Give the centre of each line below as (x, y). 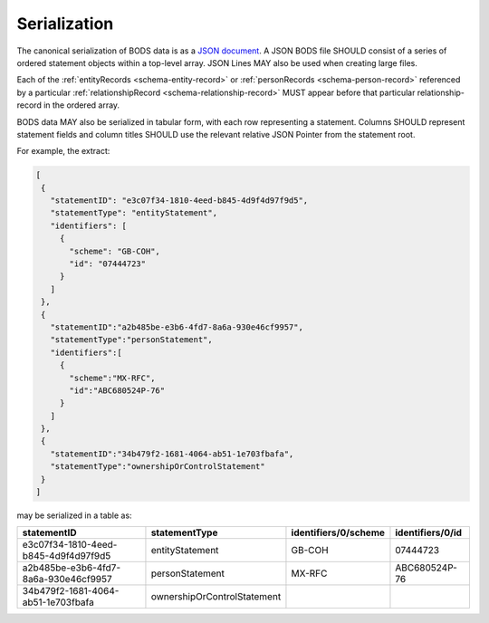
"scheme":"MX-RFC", (112, 378)
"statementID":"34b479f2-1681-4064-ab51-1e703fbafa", (172, 454)
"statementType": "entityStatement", (134, 213)
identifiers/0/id (428, 532)
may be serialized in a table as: (74, 515)
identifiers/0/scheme (338, 532)
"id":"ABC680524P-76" (117, 390)
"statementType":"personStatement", (131, 340)
